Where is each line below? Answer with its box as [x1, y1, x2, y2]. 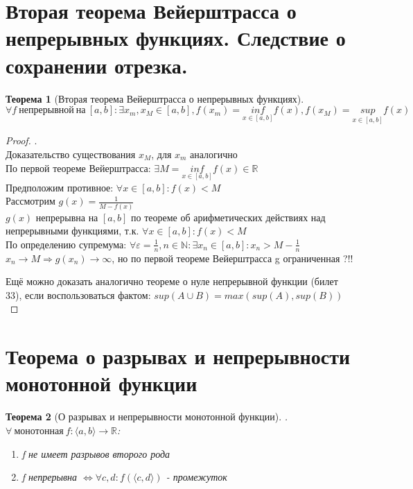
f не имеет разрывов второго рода [21, 446, 170, 461]
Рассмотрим [6, 194, 55, 208]
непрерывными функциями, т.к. [6, 223, 139, 238]
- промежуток [166, 470, 227, 484]
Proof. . [6, 133, 37, 148]
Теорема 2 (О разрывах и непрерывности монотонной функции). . [6, 409, 288, 424]
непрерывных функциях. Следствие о [6, 24, 346, 52]
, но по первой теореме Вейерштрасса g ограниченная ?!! [112, 250, 353, 265]
